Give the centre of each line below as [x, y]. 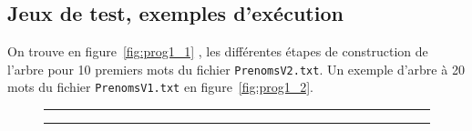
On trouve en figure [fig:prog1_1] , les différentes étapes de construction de [218, 51]
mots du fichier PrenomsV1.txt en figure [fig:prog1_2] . [160, 87]
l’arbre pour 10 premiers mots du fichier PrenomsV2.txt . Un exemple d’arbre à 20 [236, 69]
